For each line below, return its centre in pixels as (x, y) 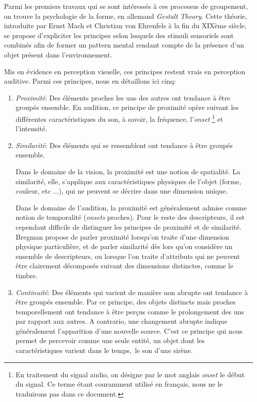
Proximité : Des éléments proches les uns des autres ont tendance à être (123, 97)
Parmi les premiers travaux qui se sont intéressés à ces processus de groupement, (126, 6)
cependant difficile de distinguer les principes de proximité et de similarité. (128, 226)
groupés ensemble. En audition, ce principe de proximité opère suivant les (127, 107)
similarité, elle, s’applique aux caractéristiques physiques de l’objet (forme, (128, 181)
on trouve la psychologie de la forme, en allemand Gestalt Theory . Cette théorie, (126, 16)
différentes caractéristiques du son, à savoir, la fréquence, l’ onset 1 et (119, 118)
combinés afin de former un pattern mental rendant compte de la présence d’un (124, 45)
